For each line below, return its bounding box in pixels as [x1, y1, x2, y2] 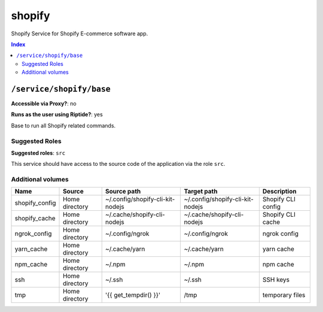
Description [262, 187, 297, 196]
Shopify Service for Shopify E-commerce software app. [11, 30, 148, 37]
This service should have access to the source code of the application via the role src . [11, 160, 226, 168]
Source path [105, 187, 141, 196]
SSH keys [262, 275, 290, 284]
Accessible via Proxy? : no [11, 100, 77, 107]
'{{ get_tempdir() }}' [105, 291, 161, 299]
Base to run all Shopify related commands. [11, 122, 116, 129]
